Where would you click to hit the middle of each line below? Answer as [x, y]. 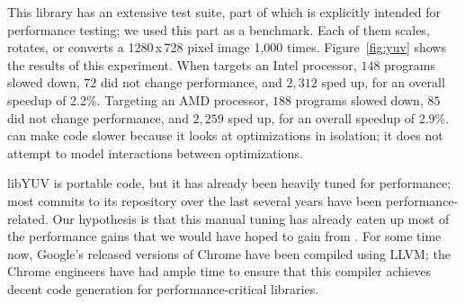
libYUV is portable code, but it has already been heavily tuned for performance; [229, 183]
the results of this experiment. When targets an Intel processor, [182, 64]
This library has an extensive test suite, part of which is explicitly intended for [224, 12]
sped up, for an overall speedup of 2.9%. [339, 117]
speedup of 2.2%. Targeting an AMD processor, [138, 99]
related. [28, 218]
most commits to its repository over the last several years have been [195, 200]
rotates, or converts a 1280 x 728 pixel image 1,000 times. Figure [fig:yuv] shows [227, 47]
